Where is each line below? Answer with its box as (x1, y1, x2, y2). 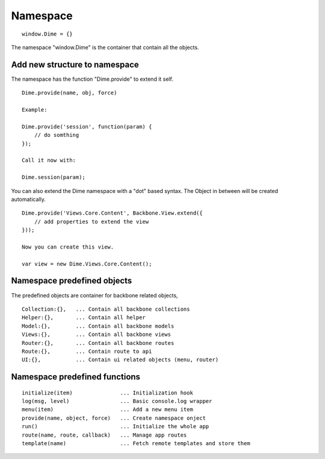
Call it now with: (22, 157, 76, 164)
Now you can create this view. (22, 243, 114, 250)
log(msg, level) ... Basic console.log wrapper (22, 398, 212, 405)
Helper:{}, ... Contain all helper (22, 314, 146, 321)
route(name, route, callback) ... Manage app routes (22, 431, 187, 438)
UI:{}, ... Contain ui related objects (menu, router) (22, 356, 219, 363)
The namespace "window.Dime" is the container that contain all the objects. (11, 43, 199, 51)
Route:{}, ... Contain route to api (22, 347, 152, 355)
